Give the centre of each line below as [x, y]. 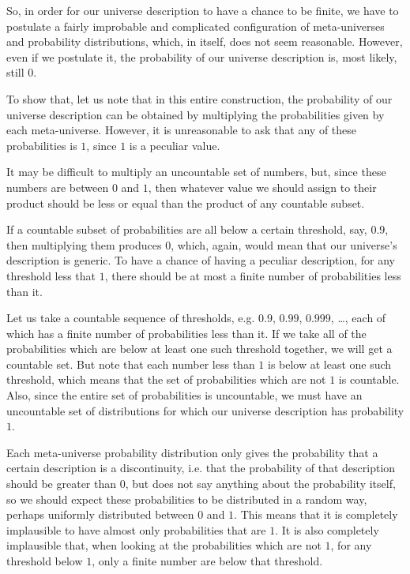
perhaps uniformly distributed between [100, 514]
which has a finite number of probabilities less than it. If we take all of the [186, 333]
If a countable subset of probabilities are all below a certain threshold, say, [187, 229]
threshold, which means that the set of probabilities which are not [166, 379]
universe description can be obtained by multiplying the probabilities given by [196, 114]
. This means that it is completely [316, 514]
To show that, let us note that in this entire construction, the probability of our [199, 98]
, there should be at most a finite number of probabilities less [253, 275]
